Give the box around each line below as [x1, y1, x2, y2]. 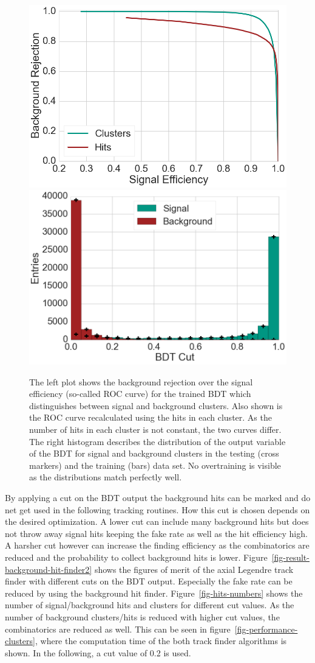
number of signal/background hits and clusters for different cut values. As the [5, 598, 294, 611]
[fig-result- [271, 550, 310, 563]
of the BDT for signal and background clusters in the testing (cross [29, 447, 279, 460]
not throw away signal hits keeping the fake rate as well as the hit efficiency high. [5, 527, 308, 539]
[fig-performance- [234, 622, 298, 635]
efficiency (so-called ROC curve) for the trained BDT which [29, 387, 251, 400]
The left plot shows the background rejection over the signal [29, 375, 253, 388]
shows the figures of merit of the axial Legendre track [94, 563, 294, 575]
